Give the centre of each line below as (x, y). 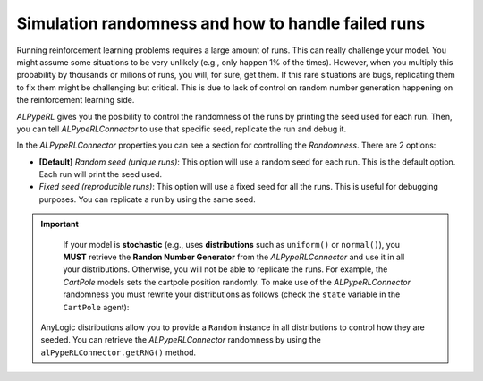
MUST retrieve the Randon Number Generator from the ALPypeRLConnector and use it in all (234, 257)
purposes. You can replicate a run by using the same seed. (147, 199)
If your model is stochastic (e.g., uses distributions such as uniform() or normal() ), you (232, 244)
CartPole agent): (96, 307)
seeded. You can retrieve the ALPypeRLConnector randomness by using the (181, 340)
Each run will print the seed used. (101, 174)
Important (60, 224)
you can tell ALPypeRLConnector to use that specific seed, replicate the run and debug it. (182, 129)
